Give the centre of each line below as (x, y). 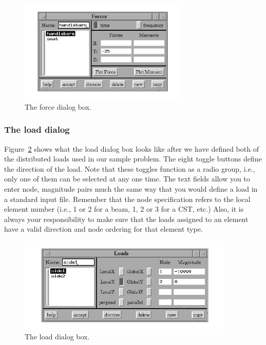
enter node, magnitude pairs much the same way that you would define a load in (131, 189)
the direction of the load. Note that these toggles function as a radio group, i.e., (130, 168)
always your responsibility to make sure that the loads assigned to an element (126, 219)
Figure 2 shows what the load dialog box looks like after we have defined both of (131, 148)
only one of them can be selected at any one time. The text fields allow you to (127, 179)
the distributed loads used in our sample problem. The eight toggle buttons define (133, 159)
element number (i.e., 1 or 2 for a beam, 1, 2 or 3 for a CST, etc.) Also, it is (124, 209)
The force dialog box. (58, 106)
